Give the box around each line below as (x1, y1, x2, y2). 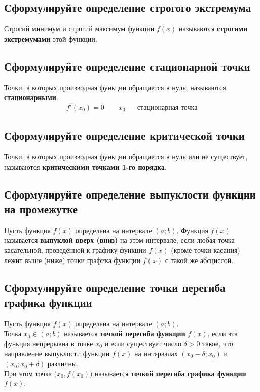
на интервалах (134, 348, 178, 358)
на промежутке (4, 201, 78, 216)
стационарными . (4, 92, 58, 103)
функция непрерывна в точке (4, 338, 93, 348)
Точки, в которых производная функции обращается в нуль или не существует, (4, 151, 248, 162)
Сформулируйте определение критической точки (4, 127, 245, 143)
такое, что (202, 338, 233, 348)
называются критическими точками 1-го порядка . (4, 161, 167, 172)
